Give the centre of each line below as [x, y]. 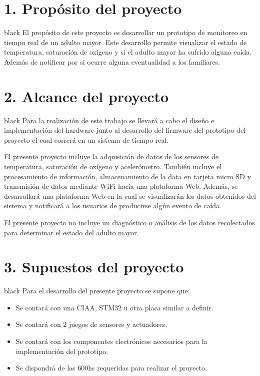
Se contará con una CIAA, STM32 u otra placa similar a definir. [114, 307]
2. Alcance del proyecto [86, 96]
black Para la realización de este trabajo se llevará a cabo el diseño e [109, 120]
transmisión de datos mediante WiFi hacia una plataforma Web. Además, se [121, 186]
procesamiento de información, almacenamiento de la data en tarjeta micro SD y [127, 176]
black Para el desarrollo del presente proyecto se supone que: [97, 291]
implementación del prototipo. [62, 351]
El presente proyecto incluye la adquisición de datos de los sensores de [111, 156]
